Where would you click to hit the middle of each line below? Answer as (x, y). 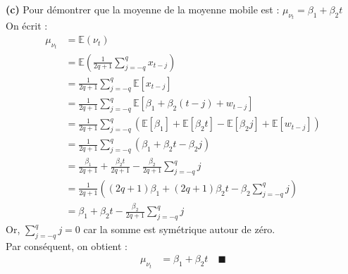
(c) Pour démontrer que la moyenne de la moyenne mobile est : (143, 9)
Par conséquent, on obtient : (67, 245)
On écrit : (27, 26)
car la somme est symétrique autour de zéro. (179, 229)
